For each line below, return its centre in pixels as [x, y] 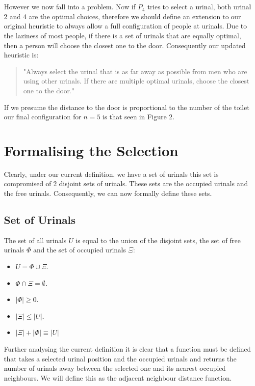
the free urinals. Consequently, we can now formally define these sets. [108, 193]
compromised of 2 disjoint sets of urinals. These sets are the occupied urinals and [126, 183]
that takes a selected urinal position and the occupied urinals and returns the [120, 358]
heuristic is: [21, 55]
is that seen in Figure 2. [139, 117]
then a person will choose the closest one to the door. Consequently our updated [125, 45]
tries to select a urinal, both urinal [199, 7]
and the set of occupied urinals [80, 250]
